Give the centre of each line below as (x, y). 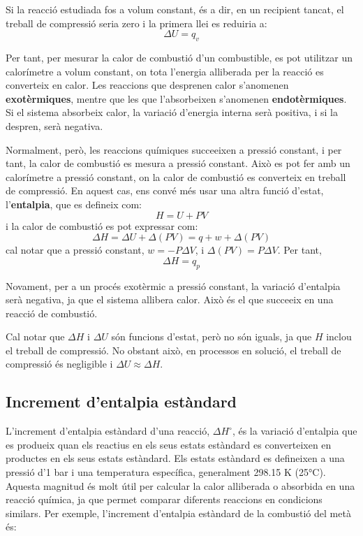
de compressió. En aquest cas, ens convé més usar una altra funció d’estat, (165, 190)
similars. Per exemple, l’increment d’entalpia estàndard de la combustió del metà (178, 513)
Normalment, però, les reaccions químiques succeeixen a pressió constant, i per (174, 149)
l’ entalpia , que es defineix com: (74, 204)
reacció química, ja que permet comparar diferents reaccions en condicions (164, 499)
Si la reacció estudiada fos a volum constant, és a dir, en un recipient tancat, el (175, 9)
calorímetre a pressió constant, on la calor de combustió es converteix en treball (176, 176)
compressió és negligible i (59, 364)
